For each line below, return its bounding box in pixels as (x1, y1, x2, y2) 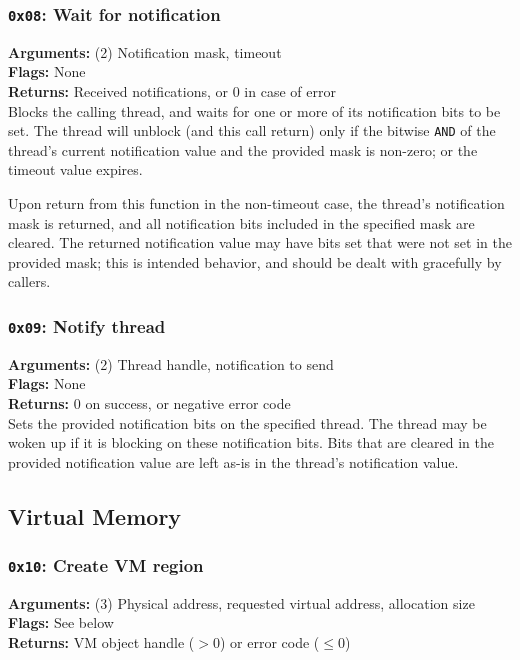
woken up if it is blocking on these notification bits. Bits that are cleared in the (8, 432, 494, 453)
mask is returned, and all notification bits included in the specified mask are (8, 212, 475, 233)
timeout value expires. (8, 159, 143, 180)
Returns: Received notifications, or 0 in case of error (8, 80, 336, 101)
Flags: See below (8, 612, 114, 633)
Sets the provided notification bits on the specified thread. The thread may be (8, 412, 487, 433)
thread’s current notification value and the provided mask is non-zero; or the (8, 139, 478, 160)
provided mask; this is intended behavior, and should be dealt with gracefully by (8, 251, 502, 272)
